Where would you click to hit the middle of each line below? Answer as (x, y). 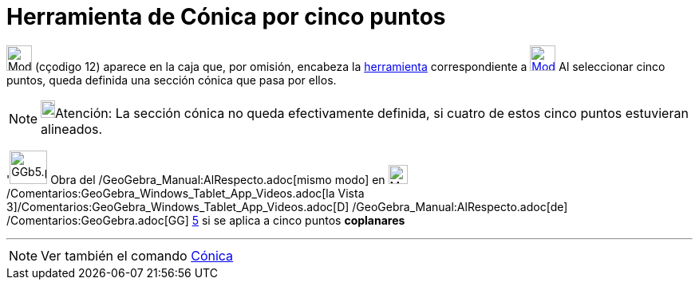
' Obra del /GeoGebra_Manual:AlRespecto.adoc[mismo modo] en (196, 179)
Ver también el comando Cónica (137, 255)
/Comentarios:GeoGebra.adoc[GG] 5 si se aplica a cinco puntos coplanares (206, 220)
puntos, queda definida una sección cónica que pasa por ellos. (172, 80)
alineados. (72, 129)
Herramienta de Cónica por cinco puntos (226, 17)
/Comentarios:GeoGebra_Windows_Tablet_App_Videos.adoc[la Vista (186, 193)
